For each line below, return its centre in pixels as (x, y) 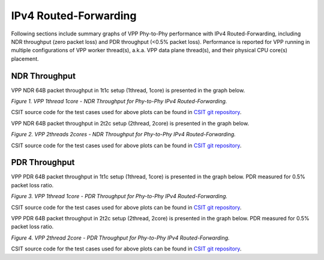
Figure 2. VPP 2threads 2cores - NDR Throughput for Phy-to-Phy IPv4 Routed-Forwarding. (124, 135)
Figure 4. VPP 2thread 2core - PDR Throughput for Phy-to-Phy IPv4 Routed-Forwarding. (121, 238)
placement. (25, 59)
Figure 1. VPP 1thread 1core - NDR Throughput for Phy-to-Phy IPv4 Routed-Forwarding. (119, 101)
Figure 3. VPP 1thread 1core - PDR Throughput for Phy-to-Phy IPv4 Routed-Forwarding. (119, 196)
